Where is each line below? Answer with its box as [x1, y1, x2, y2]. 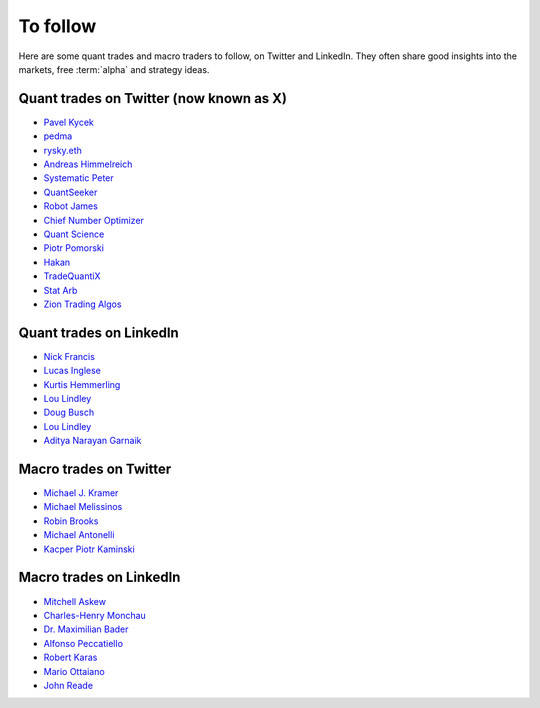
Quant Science [43, 228, 105, 240]
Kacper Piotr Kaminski [43, 543, 135, 555]
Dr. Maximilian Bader [43, 623, 129, 635]
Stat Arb [43, 284, 78, 296]
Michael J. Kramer [43, 487, 119, 499]
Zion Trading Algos [43, 298, 122, 310]
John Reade [43, 679, 94, 691]
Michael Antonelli [43, 529, 115, 541]
